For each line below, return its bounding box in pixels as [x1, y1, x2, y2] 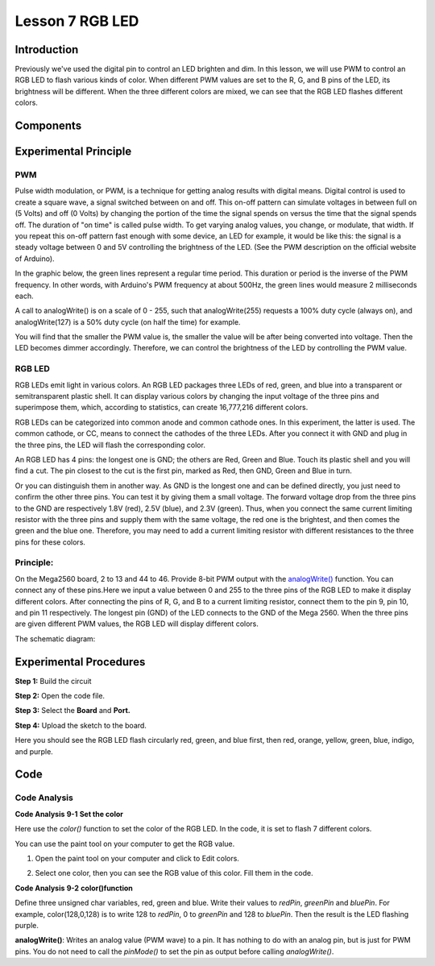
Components [14, 119, 82, 133]
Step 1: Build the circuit [14, 676, 92, 686]
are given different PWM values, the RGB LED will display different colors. [14, 619, 259, 628]
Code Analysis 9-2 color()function [14, 883, 133, 893]
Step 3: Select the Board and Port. [14, 706, 130, 715]
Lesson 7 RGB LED [14, 12, 139, 30]
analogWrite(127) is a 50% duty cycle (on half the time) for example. [14, 317, 241, 326]
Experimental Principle [14, 145, 132, 159]
